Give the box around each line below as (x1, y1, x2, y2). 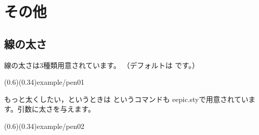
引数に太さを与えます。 (17, 104, 95, 114)
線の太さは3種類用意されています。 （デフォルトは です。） (4, 59, 200, 70)
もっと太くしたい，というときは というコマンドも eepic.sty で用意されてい (4, 93, 249, 104)
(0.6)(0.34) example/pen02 (4, 120, 84, 131)
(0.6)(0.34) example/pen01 (4, 77, 84, 87)
